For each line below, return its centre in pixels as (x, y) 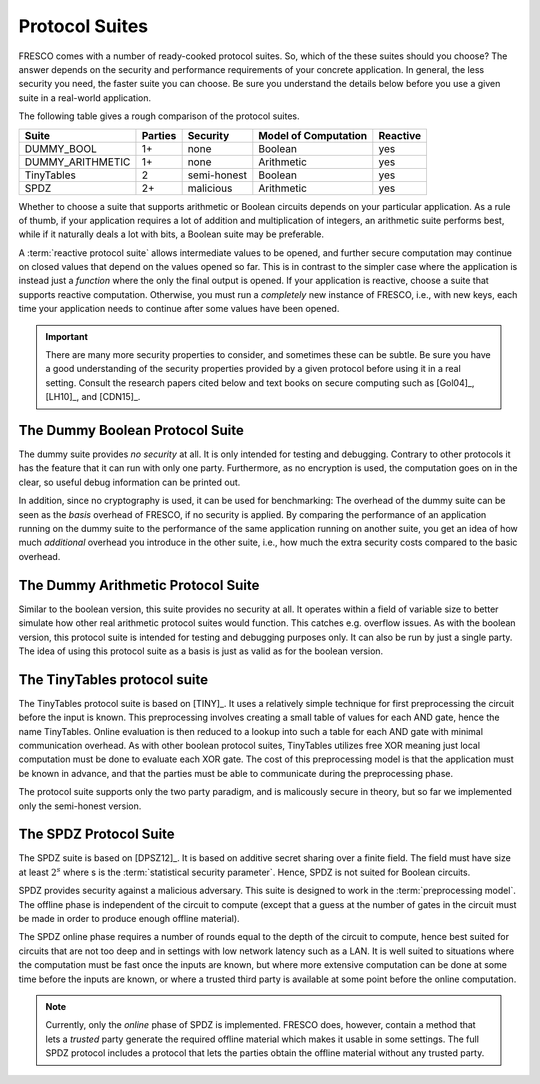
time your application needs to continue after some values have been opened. (179, 309)
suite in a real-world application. (85, 97)
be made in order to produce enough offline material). (129, 919)
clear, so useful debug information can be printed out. (129, 482)
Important (67, 336)
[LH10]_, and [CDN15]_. (93, 397)
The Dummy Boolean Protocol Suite (131, 430)
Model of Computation (313, 135)
